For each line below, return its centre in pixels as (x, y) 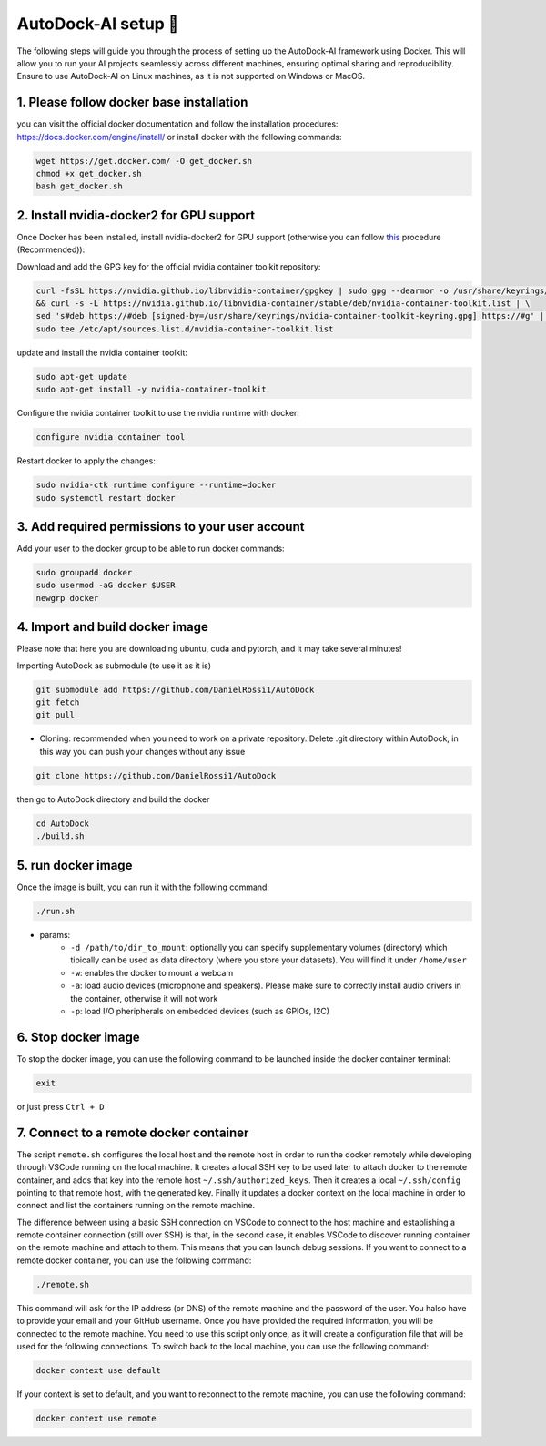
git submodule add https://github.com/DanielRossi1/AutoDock (175, 689)
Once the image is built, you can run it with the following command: (143, 887)
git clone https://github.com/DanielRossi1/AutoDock (156, 775)
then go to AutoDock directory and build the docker (113, 799)
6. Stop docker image (78, 1037)
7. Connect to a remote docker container (133, 1132)
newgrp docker (67, 598)
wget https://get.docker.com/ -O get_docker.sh (144, 161)
